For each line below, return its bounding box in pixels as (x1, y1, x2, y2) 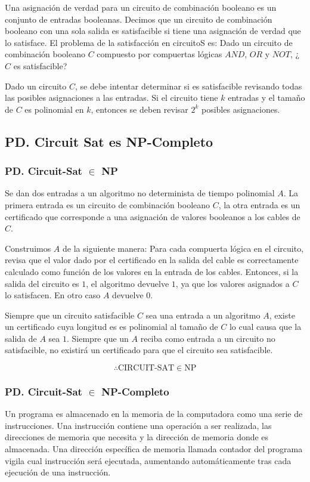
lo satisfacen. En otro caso (5, 289, 101, 301)
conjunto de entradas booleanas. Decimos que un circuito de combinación (5, 13, 272, 25)
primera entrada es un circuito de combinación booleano (5, 198, 210, 211)
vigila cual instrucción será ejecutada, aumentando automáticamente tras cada (5, 454, 292, 466)
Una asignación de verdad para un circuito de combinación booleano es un (5, 1, 277, 13)
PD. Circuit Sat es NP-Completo (5, 132, 213, 150)
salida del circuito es (5, 277, 79, 289)
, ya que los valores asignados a (175, 277, 290, 289)
